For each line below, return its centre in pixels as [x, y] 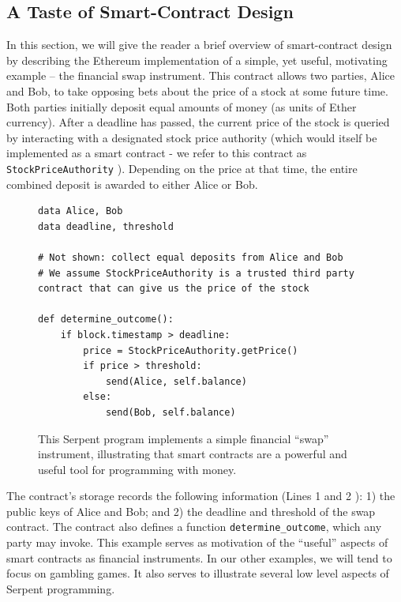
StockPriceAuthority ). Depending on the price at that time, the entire [182, 168]
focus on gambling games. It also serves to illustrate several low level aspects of [198, 573]
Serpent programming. [61, 588]
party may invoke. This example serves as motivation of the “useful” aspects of [197, 542]
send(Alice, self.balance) [176, 381]
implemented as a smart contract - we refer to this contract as [157, 153]
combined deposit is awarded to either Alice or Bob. [132, 184]
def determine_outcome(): [106, 320]
